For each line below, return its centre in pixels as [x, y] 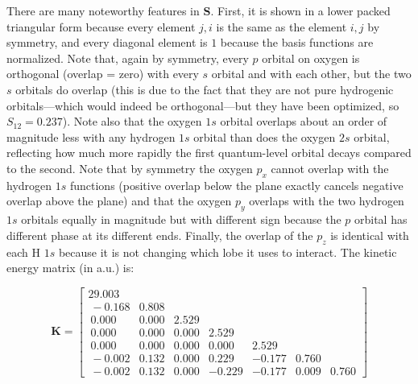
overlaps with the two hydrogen [327, 201]
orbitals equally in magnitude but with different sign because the [181, 219]
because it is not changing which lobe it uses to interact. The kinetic [228, 252]
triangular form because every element [101, 26]
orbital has [381, 219]
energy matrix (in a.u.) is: [70, 268]
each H [23, 252]
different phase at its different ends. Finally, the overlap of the [160, 235]
